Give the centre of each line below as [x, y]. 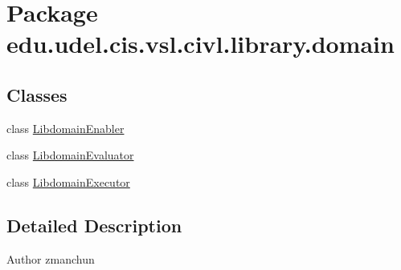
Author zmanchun [51, 258]
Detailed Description [94, 225]
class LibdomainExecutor [68, 181]
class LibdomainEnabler [65, 128]
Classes [37, 94]
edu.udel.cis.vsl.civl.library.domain [200, 44]
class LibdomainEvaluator [70, 155]
